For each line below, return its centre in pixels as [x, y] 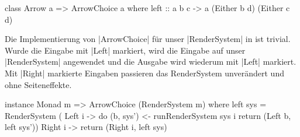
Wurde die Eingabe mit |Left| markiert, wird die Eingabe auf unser [125, 50]
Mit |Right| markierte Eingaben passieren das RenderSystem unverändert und [144, 73]
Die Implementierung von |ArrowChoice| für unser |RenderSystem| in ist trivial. [148, 39]
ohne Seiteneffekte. [38, 84]
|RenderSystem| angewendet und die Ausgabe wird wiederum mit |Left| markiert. [151, 62]
